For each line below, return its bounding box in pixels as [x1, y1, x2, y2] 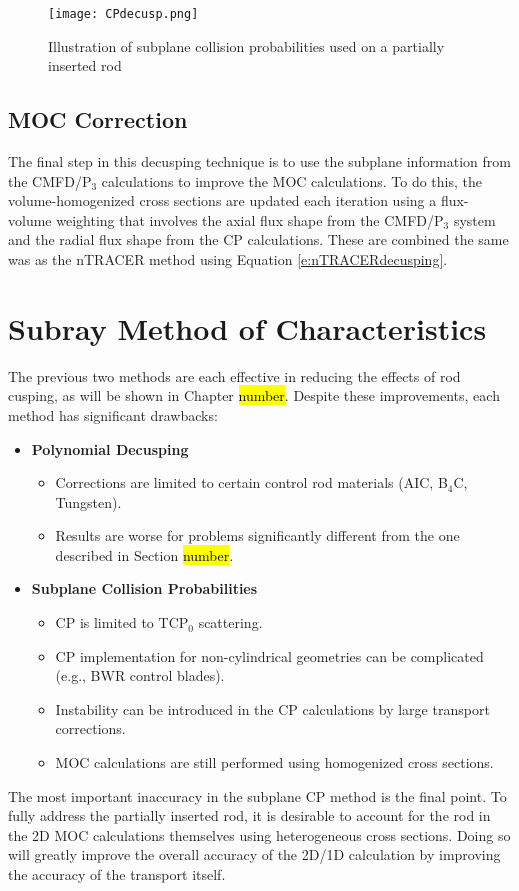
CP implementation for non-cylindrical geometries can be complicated [55, 645, 484, 666]
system [453, 209, 496, 230]
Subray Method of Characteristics [8, 307, 487, 348]
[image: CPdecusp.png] [48, 7, 199, 21]
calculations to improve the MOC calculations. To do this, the [101, 170, 482, 191]
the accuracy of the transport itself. [8, 864, 226, 885]
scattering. [198, 612, 263, 633]
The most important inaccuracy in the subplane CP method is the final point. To [8, 785, 507, 806]
